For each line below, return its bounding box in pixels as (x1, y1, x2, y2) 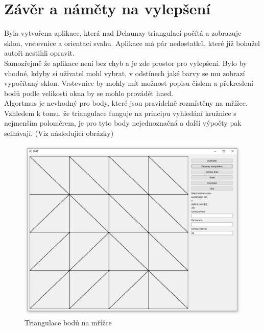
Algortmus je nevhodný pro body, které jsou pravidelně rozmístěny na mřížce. (4, 98, 248, 108)
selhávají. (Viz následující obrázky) (4, 128, 114, 138)
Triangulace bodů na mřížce (25, 317, 112, 328)
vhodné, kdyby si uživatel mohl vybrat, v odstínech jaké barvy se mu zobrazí (4, 67, 245, 78)
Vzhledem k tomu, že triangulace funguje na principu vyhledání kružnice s (4, 107, 236, 118)
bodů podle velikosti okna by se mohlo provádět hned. (4, 87, 174, 98)
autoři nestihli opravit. (4, 48, 75, 58)
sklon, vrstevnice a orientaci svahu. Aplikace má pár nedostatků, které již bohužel (4, 37, 260, 48)
